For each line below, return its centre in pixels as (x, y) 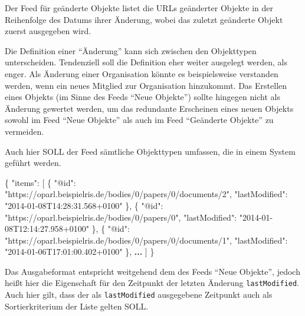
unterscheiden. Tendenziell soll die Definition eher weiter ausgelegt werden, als (146, 62)
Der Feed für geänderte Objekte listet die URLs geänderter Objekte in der (139, 8)
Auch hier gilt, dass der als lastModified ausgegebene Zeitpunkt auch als (139, 295)
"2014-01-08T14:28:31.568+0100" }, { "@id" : (84, 205)
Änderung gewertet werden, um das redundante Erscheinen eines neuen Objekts (149, 108)
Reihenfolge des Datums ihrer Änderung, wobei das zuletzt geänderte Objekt (144, 19)
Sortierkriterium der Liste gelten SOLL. (77, 306)
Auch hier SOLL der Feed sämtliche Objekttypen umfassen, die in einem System (150, 151)
